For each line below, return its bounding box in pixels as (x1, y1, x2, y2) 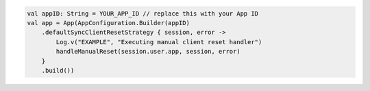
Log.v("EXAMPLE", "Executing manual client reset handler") (56, 38, 262, 45)
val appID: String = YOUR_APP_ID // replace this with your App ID (27, 10, 259, 17)
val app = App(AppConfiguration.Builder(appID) (27, 19, 190, 26)
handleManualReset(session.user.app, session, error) (56, 48, 241, 56)
